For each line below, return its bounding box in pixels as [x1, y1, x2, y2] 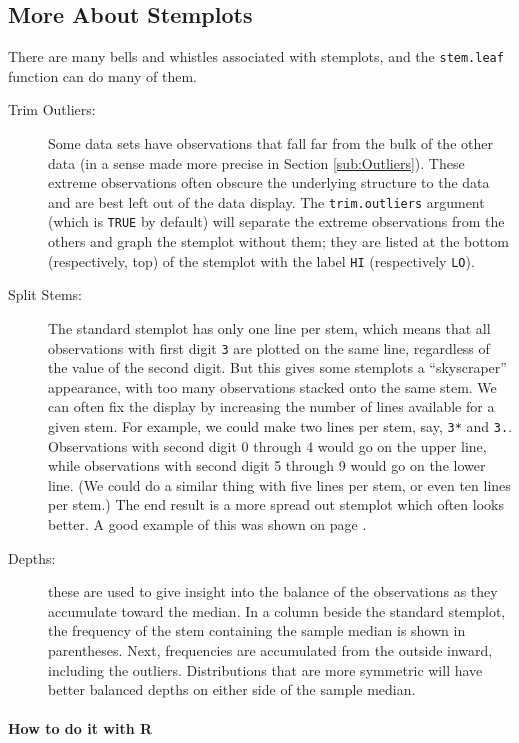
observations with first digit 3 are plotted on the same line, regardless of [48, 337, 490, 358]
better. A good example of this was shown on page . [48, 514, 367, 535]
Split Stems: [8, 284, 82, 305]
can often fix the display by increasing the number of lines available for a [48, 396, 495, 417]
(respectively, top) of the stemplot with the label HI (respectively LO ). [48, 250, 475, 271]
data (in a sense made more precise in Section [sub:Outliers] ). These [48, 152, 465, 173]
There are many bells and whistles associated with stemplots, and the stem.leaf [8, 46, 504, 67]
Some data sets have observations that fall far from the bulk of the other [48, 133, 493, 154]
